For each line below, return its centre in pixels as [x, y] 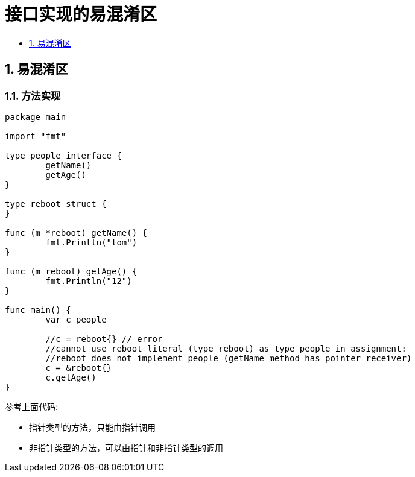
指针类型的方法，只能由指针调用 [92, 427]
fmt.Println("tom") [91, 242]
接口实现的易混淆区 [81, 14]
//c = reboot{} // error [104, 339]
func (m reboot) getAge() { [71, 271]
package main [36, 117]
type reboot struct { [56, 204]
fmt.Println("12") [89, 281]
